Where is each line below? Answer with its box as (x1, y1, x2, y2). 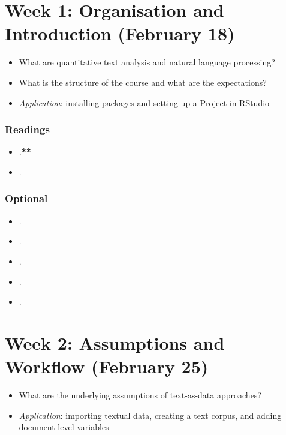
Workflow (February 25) (5, 354, 209, 379)
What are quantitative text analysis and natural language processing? (19, 56, 275, 68)
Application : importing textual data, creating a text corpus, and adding (19, 409, 282, 421)
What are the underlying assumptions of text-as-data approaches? (19, 389, 261, 401)
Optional (5, 191, 48, 206)
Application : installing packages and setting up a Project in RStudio (19, 96, 270, 109)
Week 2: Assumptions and (5, 330, 225, 355)
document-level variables (19, 421, 109, 433)
